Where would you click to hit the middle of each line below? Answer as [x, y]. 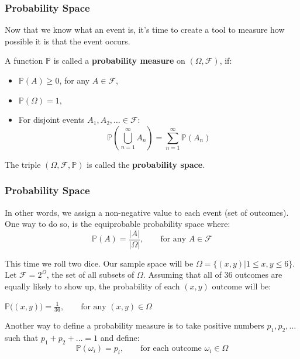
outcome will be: [242, 286]
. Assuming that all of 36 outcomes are [213, 275]
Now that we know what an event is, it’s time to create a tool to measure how [145, 30]
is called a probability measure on [119, 61]
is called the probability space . [146, 164]
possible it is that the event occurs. [68, 41]
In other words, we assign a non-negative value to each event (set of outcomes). [147, 212]
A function [24, 61]
